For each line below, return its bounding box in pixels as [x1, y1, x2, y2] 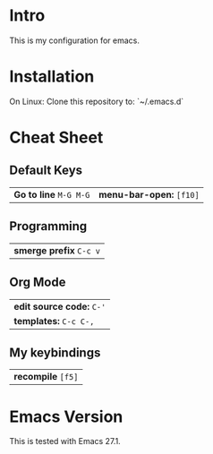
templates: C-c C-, [13, 314, 95, 327]
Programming [9, 218, 88, 234]
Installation [9, 66, 95, 87]
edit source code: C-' [13, 300, 106, 313]
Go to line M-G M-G [13, 188, 90, 201]
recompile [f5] [13, 371, 79, 383]
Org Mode [9, 275, 66, 290]
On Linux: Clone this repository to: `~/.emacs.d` [9, 96, 184, 107]
